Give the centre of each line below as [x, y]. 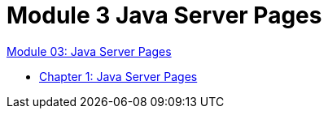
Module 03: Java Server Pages [89, 51]
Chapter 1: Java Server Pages [118, 76]
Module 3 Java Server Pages [164, 15]
